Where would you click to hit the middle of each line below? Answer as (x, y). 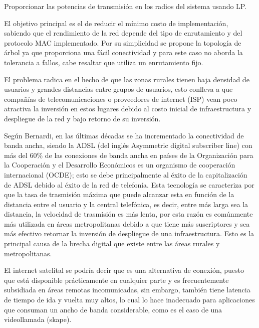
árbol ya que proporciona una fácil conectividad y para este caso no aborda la (123, 52)
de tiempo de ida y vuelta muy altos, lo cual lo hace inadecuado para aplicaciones (129, 300)
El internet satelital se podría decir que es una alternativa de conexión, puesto (124, 270)
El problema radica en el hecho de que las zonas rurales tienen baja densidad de (127, 79)
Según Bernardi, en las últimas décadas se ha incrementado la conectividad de (124, 135)
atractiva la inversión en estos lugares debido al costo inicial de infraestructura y (128, 109)
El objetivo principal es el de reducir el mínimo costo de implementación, (116, 23)
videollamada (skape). (38, 319)
